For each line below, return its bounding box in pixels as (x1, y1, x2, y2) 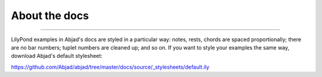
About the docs (11, 9, 89, 22)
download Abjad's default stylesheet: (11, 53, 103, 60)
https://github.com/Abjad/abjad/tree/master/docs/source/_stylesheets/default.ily (11, 63, 210, 70)
